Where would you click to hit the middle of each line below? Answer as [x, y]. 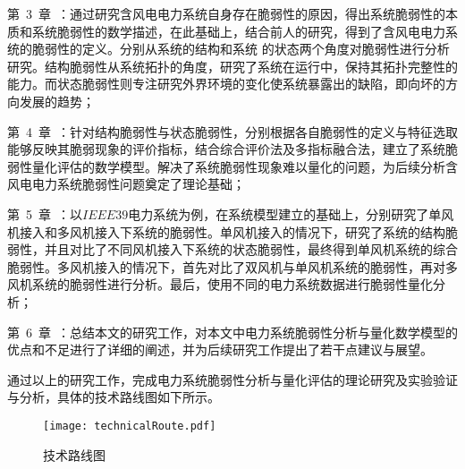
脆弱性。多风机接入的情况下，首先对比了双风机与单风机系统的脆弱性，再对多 [232, 266]
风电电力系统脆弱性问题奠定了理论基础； [126, 184]
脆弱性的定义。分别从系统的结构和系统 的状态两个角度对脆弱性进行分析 [241, 49]
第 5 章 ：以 [45, 213]
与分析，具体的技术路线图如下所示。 [114, 397]
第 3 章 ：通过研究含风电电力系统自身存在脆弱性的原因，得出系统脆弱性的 [226, 13]
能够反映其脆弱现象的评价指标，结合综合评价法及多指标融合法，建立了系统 [226, 149]
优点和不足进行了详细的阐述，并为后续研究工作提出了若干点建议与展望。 [220, 350]
